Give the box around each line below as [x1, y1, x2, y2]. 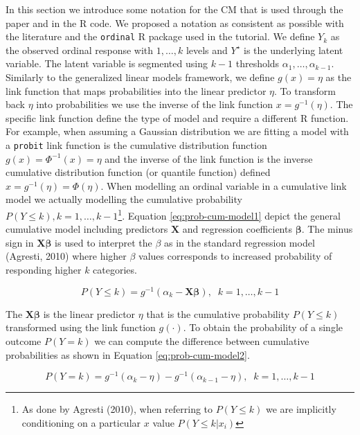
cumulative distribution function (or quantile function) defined [6, 165, 271, 179]
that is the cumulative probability [146, 306, 290, 321]
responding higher [6, 263, 82, 277]
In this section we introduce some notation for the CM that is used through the [6, 2, 343, 16]
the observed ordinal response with [6, 42, 154, 57]
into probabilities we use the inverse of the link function [36, 97, 273, 112]
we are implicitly [265, 402, 336, 416]
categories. [93, 263, 137, 277]
